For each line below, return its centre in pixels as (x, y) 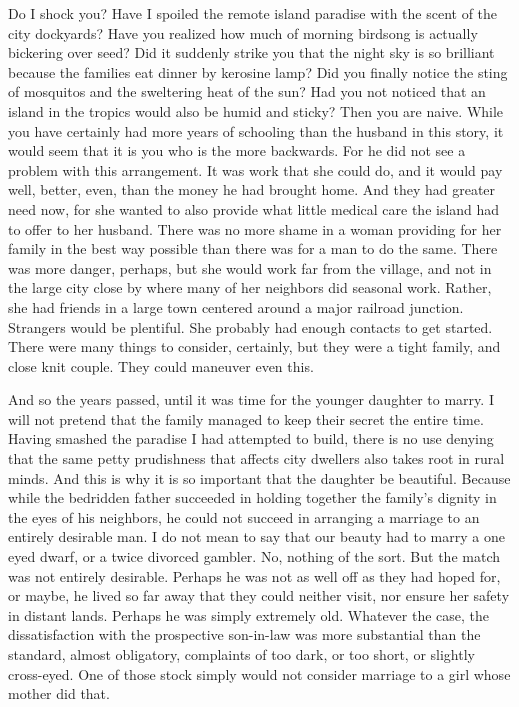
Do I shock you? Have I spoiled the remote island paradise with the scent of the (253, 13)
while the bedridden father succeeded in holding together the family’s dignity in (252, 497)
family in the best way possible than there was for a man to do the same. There (253, 248)
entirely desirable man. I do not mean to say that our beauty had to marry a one (256, 536)
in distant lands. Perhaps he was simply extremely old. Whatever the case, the (249, 614)
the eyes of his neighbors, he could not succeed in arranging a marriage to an (244, 516)
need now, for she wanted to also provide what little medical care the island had (254, 208)
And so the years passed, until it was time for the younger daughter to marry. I (251, 399)
